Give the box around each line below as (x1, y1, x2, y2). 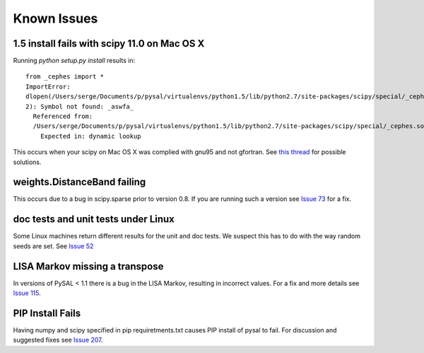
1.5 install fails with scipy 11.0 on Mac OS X (13, 37, 205, 50)
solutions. (13, 158, 42, 166)
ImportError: (25, 82, 71, 91)
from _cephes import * (25, 73, 105, 81)
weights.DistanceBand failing (13, 176, 146, 188)
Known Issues (13, 11, 98, 26)
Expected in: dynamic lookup (40, 132, 141, 140)
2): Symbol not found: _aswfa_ (25, 103, 134, 110)
